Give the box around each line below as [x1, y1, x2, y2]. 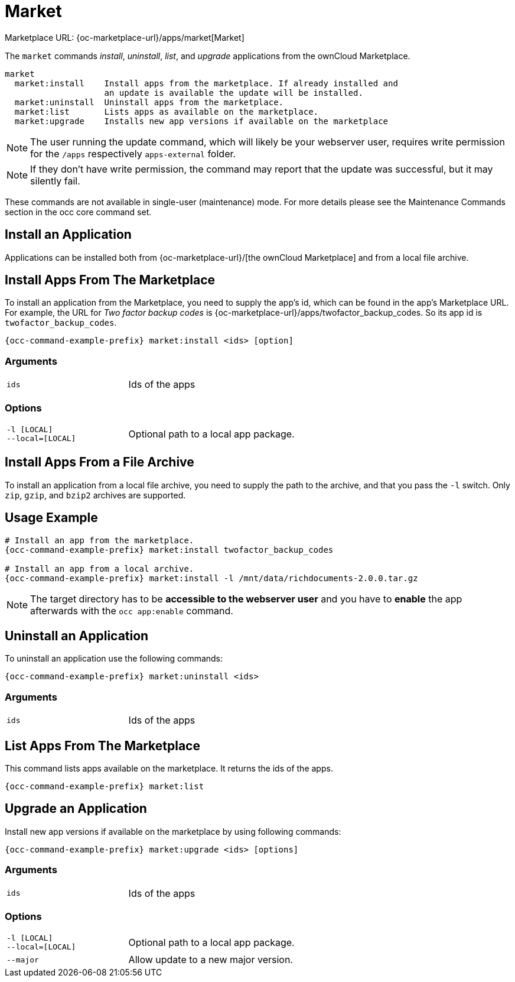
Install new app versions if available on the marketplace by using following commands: [5, 826, 341, 837]
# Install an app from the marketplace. [5, 535, 194, 545]
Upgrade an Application [5, 801, 147, 816]
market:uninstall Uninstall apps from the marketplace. [14, 97, 284, 107]
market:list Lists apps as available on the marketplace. [14, 106, 319, 116]
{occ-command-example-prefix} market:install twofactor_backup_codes [5, 545, 334, 555]
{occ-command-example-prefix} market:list [5, 782, 204, 792]
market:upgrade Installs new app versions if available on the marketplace [14, 116, 389, 126]
